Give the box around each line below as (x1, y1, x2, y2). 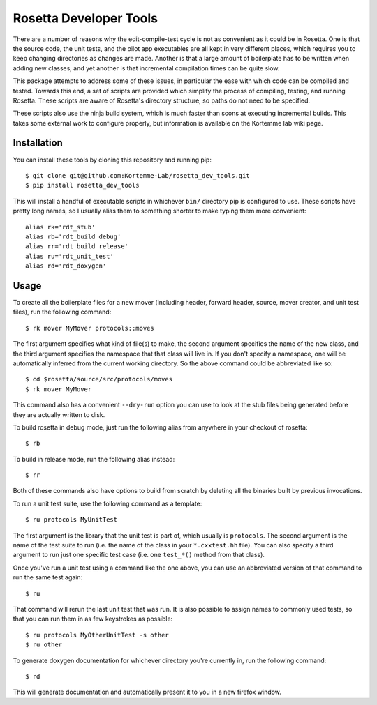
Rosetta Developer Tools (13, 10, 158, 26)
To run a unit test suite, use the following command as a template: (13, 499, 202, 508)
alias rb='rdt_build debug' (25, 232, 121, 241)
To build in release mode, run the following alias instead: (13, 455, 175, 463)
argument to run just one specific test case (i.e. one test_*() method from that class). (13, 551, 265, 559)
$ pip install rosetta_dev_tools (25, 181, 140, 190)
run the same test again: (13, 573, 83, 582)
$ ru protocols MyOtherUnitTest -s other (25, 631, 169, 639)
